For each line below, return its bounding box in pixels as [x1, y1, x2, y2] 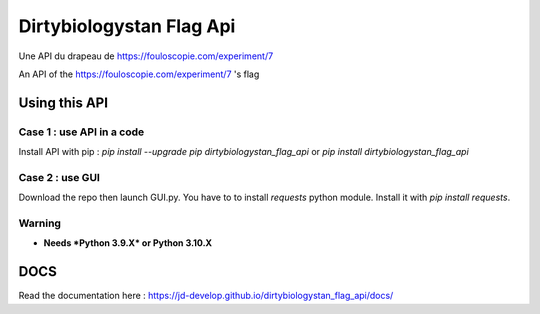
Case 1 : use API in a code [18, 125, 145, 139]
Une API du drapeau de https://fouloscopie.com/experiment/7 [18, 50, 274, 62]
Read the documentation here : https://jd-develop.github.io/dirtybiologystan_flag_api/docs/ [18, 290, 394, 302]
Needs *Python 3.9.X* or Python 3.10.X [43, 237, 213, 249]
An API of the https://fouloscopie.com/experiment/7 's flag [18, 68, 260, 80]
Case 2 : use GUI [18, 170, 100, 184]
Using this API [18, 94, 109, 111]
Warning [18, 216, 62, 230]
